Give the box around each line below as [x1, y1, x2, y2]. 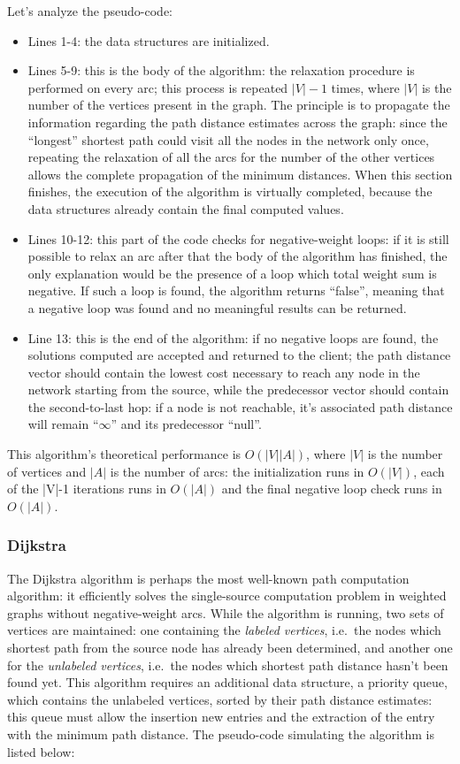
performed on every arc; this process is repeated [27, 78, 288, 96]
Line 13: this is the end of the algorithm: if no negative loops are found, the [27, 328, 439, 347]
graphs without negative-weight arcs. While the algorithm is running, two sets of [7, 603, 444, 622]
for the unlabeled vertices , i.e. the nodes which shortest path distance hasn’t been [7, 655, 448, 674]
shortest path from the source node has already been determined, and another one [7, 638, 453, 657]
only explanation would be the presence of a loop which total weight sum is [27, 264, 437, 282]
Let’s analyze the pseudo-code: [7, 2, 172, 19]
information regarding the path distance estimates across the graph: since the [27, 112, 448, 131]
